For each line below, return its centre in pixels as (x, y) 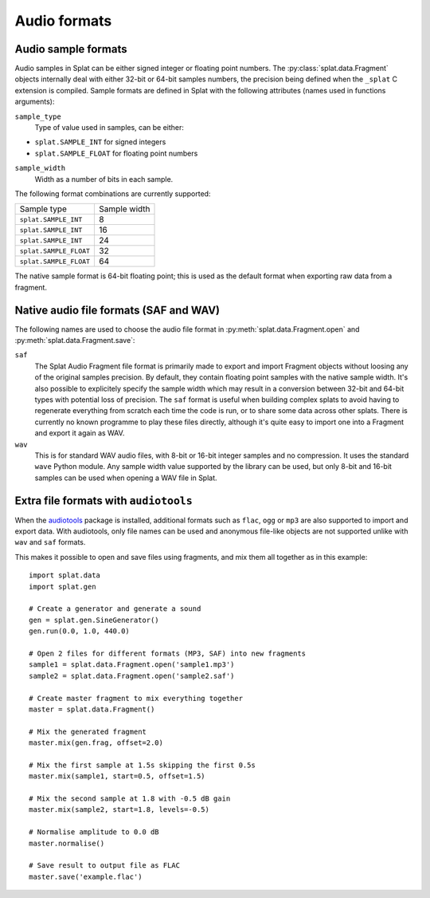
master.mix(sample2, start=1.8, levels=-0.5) (119, 810)
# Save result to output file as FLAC (105, 866)
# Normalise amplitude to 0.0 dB (94, 832)
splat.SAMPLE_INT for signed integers (100, 142)
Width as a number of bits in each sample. (104, 179)
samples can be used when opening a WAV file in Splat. (126, 478)
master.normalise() (67, 843)
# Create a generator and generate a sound (115, 609)
